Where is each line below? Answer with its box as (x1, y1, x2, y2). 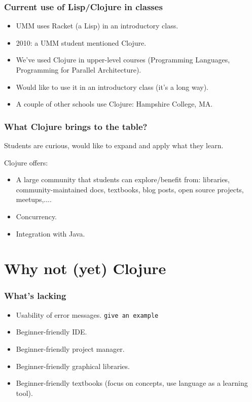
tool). (16, 387, 33, 398)
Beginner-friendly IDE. (16, 326, 87, 337)
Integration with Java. (16, 228, 85, 239)
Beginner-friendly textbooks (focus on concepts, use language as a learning (16, 378, 248, 388)
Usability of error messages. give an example (16, 309, 159, 320)
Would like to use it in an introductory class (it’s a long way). (16, 81, 208, 92)
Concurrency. (16, 211, 57, 221)
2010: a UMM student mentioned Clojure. (16, 37, 147, 48)
